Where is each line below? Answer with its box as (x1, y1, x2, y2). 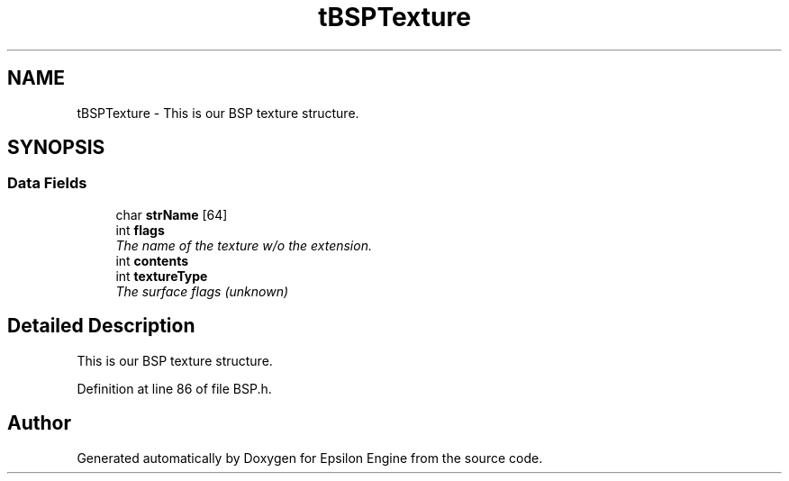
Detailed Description (7, 314, 195, 338)
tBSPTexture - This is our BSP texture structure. (77, 104, 359, 121)
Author (7, 412, 71, 435)
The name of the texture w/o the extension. (115, 237, 372, 253)
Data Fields (7, 174, 87, 193)
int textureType (115, 268, 208, 284)
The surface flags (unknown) (115, 283, 289, 299)
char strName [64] (115, 206, 228, 222)
